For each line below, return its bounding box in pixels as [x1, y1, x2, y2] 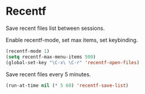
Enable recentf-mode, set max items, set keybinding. [5, 36, 138, 43]
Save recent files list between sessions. [5, 24, 105, 32]
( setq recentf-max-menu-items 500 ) [5, 54, 96, 60]
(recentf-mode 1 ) [5, 48, 50, 54]
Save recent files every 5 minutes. [5, 70, 91, 78]
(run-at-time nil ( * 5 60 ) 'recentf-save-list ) [5, 82, 129, 89]
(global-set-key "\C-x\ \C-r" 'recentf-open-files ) [5, 59, 140, 65]
